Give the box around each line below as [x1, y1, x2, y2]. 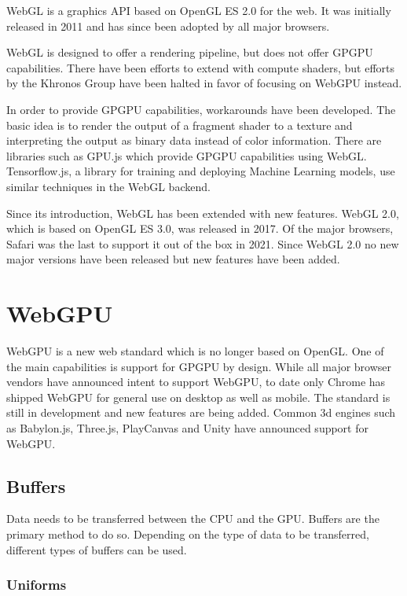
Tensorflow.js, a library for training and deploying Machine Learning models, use [6, 163, 395, 179]
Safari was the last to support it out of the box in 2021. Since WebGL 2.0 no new [6, 235, 399, 252]
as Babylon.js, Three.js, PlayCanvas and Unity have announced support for [6, 420, 368, 436]
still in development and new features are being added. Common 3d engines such [6, 404, 396, 421]
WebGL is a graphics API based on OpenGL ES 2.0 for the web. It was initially [6, 2, 391, 18]
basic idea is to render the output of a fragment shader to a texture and [6, 116, 353, 133]
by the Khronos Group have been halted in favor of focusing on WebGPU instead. [6, 75, 402, 91]
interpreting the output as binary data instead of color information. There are [6, 132, 382, 149]
